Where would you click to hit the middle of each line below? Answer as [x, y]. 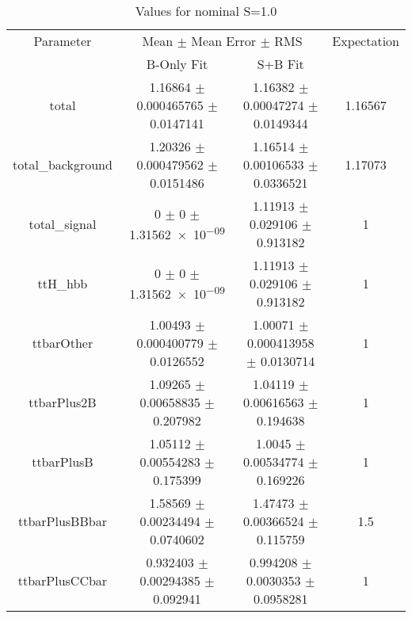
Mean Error [224, 41]
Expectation [366, 41]
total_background [63, 164]
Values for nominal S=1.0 [206, 11]
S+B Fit [280, 64]
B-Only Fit [177, 64]
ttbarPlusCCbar [63, 580]
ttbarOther [63, 343]
